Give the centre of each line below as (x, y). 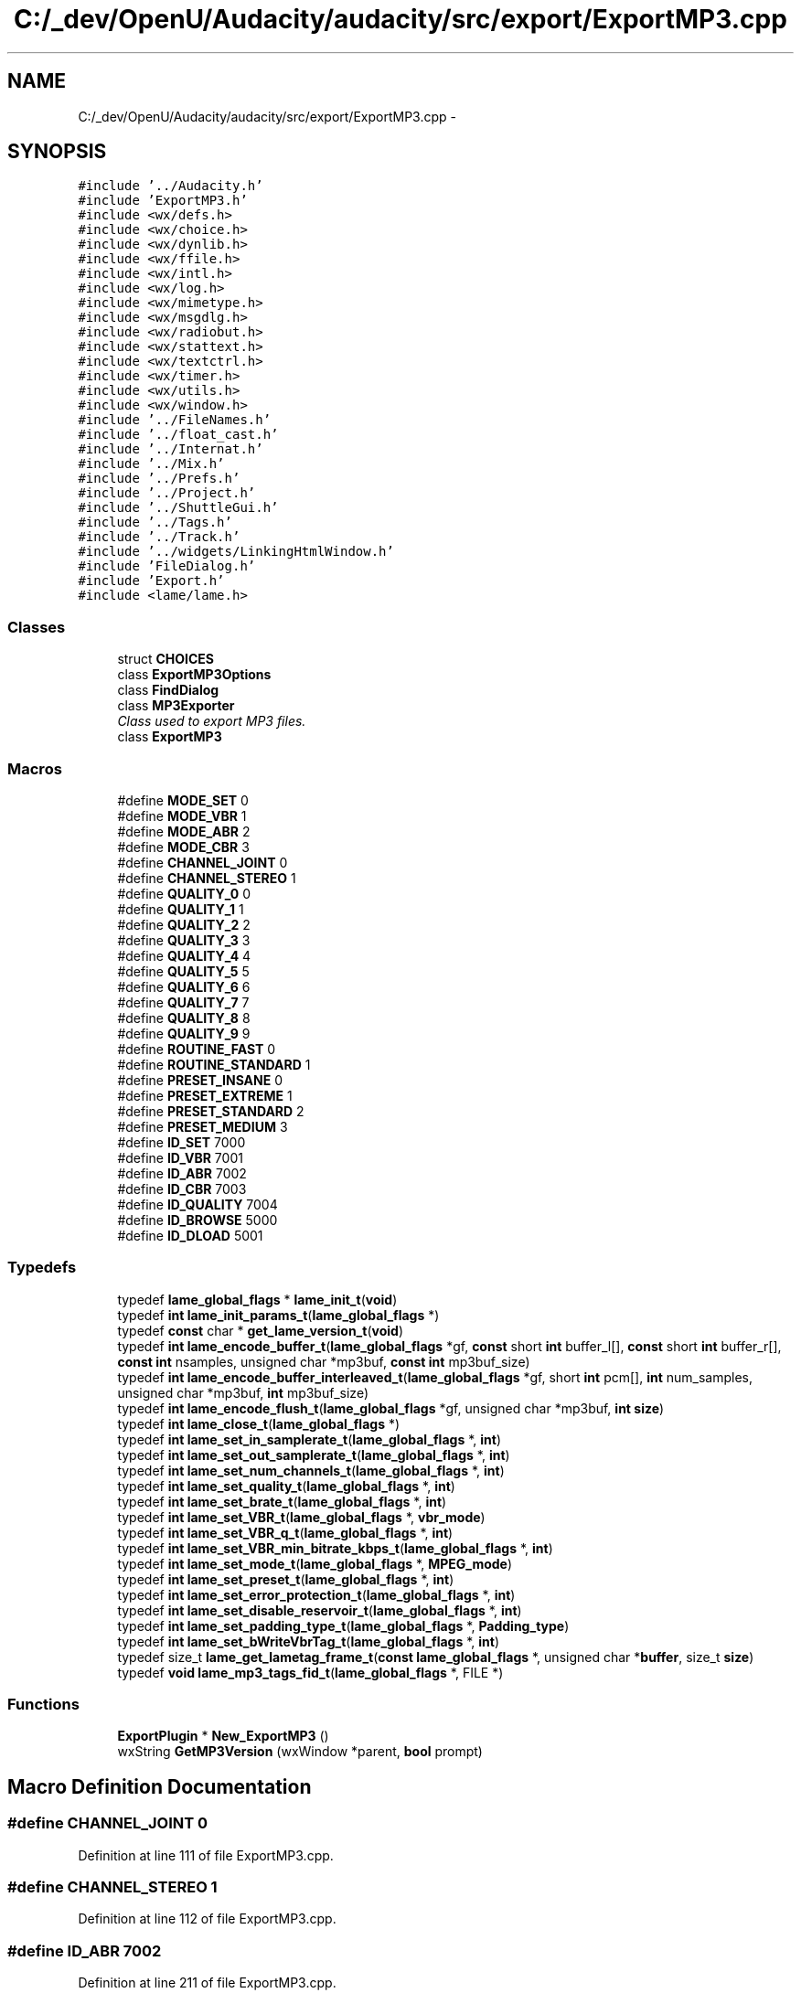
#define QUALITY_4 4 (184, 955)
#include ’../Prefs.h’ (159, 479)
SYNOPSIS (57, 152)
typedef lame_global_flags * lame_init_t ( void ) (257, 1299)
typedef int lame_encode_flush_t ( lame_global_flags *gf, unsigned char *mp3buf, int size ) (391, 1408)
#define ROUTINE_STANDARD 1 (214, 1064)
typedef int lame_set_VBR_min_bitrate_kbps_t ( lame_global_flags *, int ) (335, 1548)
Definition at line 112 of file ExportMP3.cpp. (207, 1919)
